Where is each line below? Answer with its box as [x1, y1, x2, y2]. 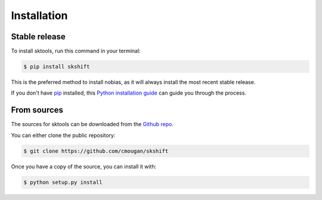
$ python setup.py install [23, 179, 103, 186]
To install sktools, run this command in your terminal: [11, 48, 141, 55]
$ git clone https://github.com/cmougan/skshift [23, 148, 169, 154]
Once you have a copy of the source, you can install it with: [11, 162, 157, 170]
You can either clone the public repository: [11, 132, 116, 139]
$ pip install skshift [23, 63, 90, 70]
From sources [11, 105, 64, 115]
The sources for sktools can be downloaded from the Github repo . [11, 121, 174, 128]
